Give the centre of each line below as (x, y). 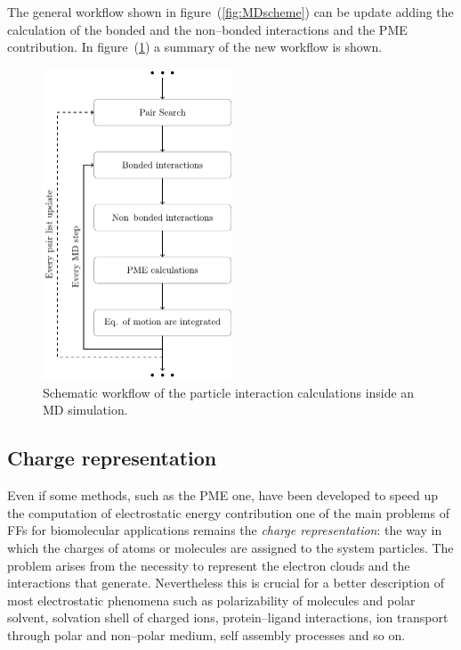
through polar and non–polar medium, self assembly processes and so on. (206, 635)
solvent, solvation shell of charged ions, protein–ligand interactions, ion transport (228, 617)
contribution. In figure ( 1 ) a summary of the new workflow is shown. (195, 47)
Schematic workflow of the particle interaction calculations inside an (229, 392)
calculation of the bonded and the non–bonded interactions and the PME (207, 29)
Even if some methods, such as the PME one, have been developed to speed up (222, 495)
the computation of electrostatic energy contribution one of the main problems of (228, 512)
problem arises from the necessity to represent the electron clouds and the (209, 565)
